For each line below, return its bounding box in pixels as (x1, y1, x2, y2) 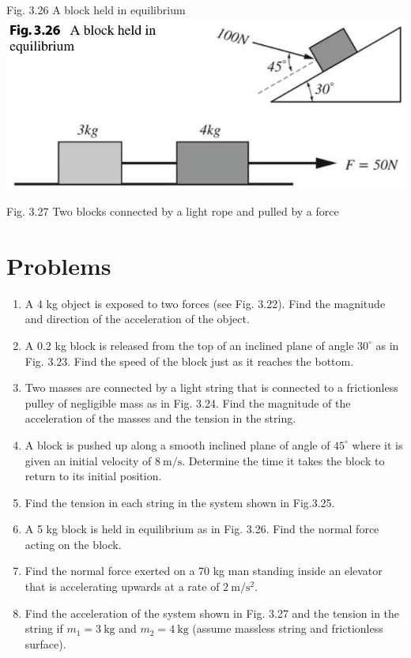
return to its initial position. (25, 468, 162, 484)
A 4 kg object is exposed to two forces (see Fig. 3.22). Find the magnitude (25, 295, 386, 311)
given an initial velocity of (25, 452, 152, 468)
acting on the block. (25, 536, 122, 552)
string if (25, 620, 63, 637)
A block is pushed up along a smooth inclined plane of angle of (25, 436, 330, 453)
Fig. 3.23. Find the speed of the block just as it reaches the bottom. (25, 352, 354, 369)
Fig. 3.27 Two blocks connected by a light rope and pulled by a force (6, 203, 339, 220)
